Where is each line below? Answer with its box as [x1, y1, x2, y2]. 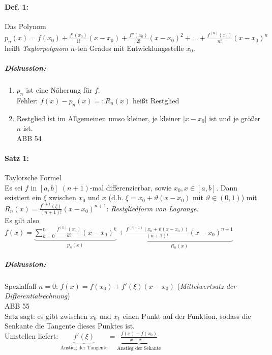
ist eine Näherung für [26, 85, 93, 95]
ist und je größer [209, 113, 261, 123]
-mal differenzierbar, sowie [89, 182, 172, 193]
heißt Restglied [132, 95, 179, 105]
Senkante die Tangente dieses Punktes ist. [5, 320, 135, 331]
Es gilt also [5, 215, 40, 226]
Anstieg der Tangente [60, 345, 108, 350]
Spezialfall [5, 280, 37, 291]
